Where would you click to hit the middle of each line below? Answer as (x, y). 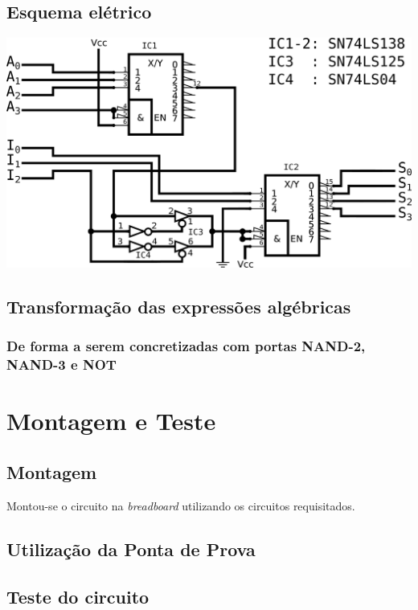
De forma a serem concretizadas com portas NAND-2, (186, 346)
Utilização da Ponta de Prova (131, 549)
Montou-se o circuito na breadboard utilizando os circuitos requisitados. (181, 505)
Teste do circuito (78, 596)
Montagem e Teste (111, 421)
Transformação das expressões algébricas (179, 307)
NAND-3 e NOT (61, 364)
